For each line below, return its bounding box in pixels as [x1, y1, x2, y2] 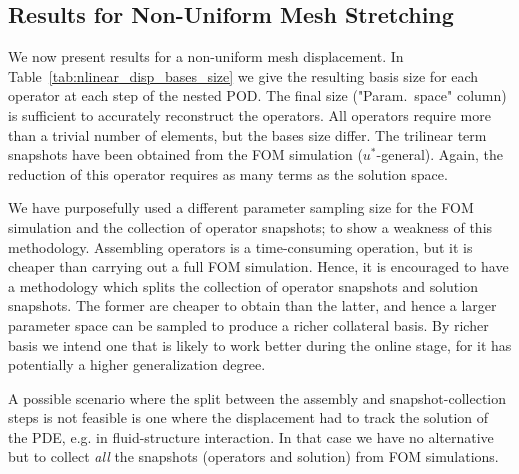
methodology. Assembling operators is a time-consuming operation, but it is [8, 236, 473, 257]
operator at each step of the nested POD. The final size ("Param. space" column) [8, 85, 507, 106]
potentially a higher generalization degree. [8, 354, 266, 375]
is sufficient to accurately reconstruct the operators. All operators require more [8, 104, 491, 125]
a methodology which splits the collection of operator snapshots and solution [8, 275, 478, 296]
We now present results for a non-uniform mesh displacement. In [8, 46, 404, 67]
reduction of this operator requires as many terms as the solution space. [8, 163, 448, 184]
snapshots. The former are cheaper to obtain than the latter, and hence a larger [8, 295, 497, 316]
